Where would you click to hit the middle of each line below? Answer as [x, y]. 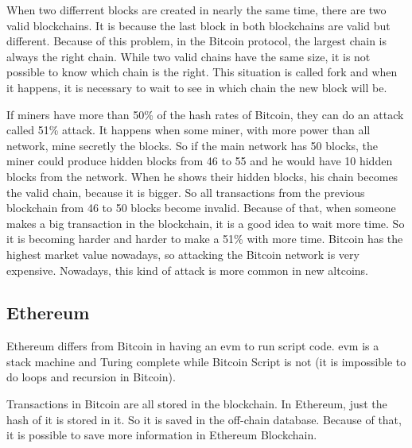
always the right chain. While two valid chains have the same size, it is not [189, 56]
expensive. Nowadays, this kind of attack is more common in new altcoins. [187, 270]
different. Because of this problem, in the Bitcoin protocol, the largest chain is [197, 41]
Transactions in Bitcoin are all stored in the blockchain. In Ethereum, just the [197, 404]
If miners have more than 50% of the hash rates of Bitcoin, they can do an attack [205, 114]
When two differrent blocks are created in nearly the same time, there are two [196, 10]
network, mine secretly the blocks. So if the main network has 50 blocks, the [192, 145]
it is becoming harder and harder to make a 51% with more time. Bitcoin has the [205, 239]
